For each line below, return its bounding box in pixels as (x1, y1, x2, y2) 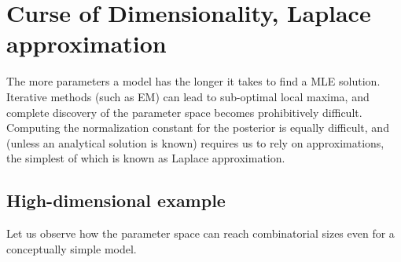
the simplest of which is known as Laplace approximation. (6, 150, 285, 166)
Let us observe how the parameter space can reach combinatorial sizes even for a (6, 225, 395, 242)
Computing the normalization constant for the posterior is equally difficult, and (6, 119, 389, 136)
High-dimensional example (6, 188, 226, 213)
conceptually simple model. (6, 240, 137, 257)
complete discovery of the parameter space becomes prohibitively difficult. (6, 104, 362, 120)
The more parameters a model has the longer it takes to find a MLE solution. (6, 73, 381, 89)
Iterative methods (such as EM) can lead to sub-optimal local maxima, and (6, 88, 370, 104)
